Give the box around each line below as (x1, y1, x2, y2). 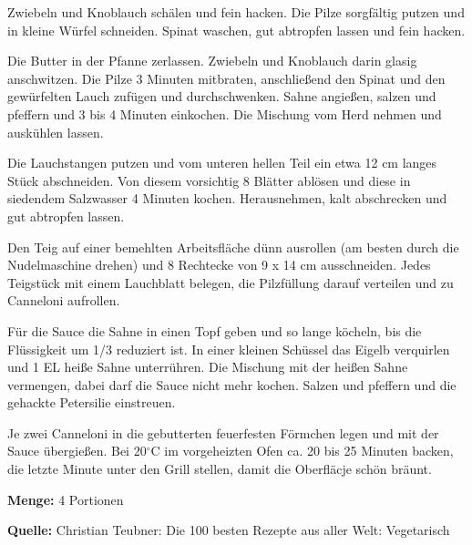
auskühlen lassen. (7, 122, 104, 141)
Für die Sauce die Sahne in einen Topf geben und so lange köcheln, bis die (7, 321, 422, 340)
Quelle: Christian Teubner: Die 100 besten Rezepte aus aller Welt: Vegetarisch (7, 520, 450, 540)
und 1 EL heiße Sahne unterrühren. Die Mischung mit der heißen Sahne (7, 357, 408, 376)
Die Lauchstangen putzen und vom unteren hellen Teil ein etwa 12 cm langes (7, 153, 437, 172)
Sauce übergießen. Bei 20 (7, 441, 147, 460)
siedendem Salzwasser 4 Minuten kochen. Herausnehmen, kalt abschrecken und (7, 189, 447, 208)
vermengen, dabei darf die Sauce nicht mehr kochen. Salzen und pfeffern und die (7, 375, 457, 394)
